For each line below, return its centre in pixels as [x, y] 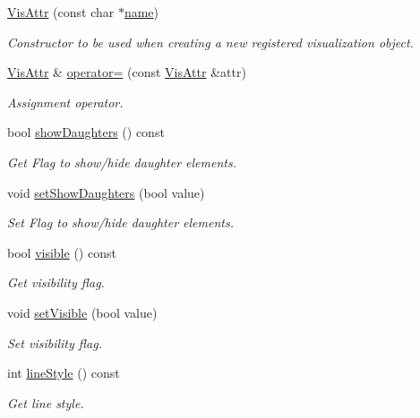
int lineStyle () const [64, 373]
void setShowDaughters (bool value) [106, 192]
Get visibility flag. [56, 282]
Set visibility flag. [55, 342]
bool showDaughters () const [86, 132]
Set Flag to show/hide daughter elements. [120, 222]
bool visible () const [62, 252]
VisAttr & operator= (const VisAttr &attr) [127, 72]
